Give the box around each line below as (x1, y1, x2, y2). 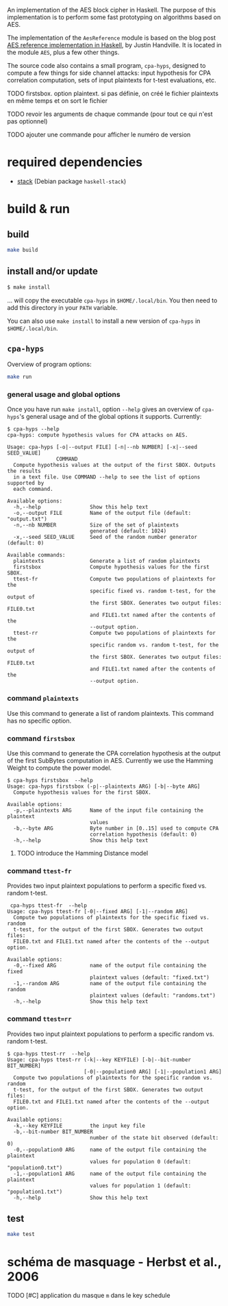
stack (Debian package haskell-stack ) (16, 177, 127, 185)
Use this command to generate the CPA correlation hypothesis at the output (7, 749, 221, 758)
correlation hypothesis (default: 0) (90, 831, 197, 838)
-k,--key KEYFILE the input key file (13, 1122, 146, 1129)
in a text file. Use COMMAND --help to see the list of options (13, 474, 201, 481)
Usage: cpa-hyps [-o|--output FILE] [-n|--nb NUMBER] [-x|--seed (7, 444, 197, 451)
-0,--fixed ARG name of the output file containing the (13, 963, 207, 969)
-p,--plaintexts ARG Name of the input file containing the (13, 807, 204, 814)
